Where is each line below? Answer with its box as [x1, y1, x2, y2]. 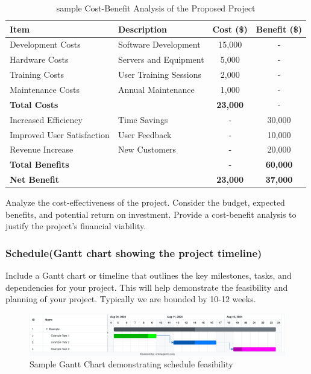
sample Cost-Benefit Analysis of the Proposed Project [56, 2, 256, 14]
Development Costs [10, 38, 81, 51]
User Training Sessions [118, 68, 201, 81]
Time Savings [118, 113, 168, 125]
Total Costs [10, 98, 58, 110]
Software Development [118, 38, 201, 51]
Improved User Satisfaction [10, 128, 110, 141]
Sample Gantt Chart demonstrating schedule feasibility [30, 358, 233, 370]
